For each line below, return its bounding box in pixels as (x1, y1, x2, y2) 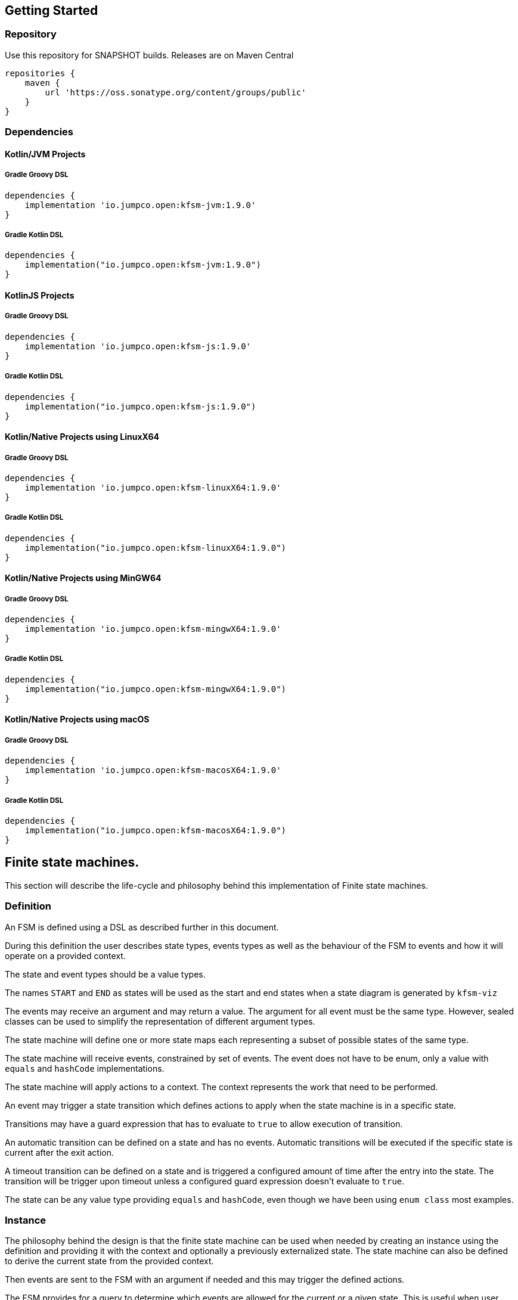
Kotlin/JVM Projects (5, 148, 86, 159)
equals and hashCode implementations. (5, 1063, 165, 1073)
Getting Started (5, 3, 98, 18)
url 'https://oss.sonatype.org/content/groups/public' (45, 87, 306, 97)
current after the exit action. (5, 1147, 114, 1158)
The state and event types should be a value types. (5, 969, 206, 979)
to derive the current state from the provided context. (5, 1256, 214, 1267)
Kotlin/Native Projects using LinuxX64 (5, 432, 159, 442)
